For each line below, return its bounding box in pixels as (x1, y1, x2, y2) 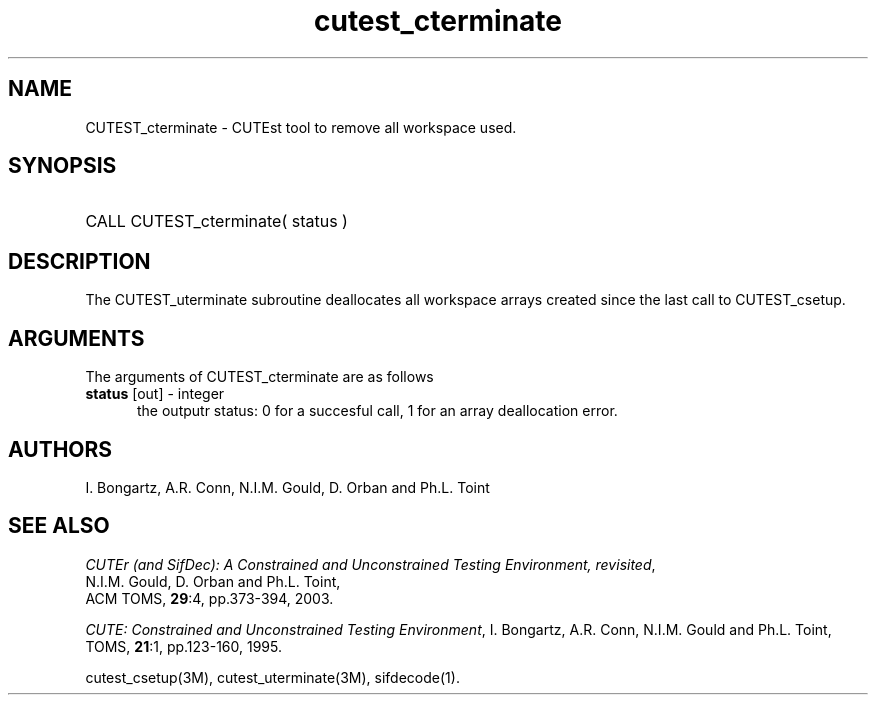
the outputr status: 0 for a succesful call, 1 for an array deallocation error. (137, 402, 618, 420)
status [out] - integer (85, 385, 225, 403)
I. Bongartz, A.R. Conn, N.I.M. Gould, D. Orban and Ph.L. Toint (85, 478, 490, 496)
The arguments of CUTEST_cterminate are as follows (85, 368, 434, 386)
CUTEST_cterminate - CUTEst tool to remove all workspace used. (85, 118, 517, 136)
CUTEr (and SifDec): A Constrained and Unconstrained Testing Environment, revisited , (85, 555, 656, 573)
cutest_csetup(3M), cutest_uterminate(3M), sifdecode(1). (85, 668, 460, 686)
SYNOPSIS (8, 153, 117, 179)
